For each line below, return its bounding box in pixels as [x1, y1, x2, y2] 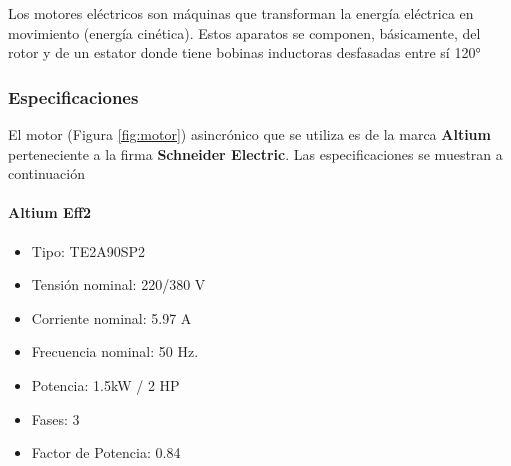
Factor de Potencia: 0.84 [31, 442, 181, 463]
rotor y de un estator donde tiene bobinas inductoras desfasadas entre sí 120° [8, 42, 481, 63]
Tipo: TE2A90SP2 [31, 240, 145, 261]
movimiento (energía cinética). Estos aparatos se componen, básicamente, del [8, 22, 481, 43]
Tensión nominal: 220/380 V [31, 274, 206, 295]
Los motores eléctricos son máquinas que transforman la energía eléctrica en [8, 3, 474, 23]
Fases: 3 [31, 408, 80, 429]
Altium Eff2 [8, 202, 92, 223]
